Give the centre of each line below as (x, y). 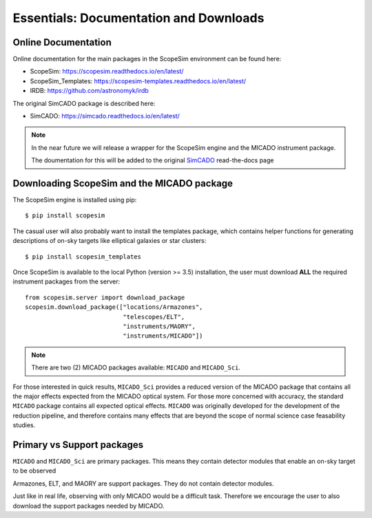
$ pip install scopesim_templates (83, 257)
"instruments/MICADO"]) (163, 336)
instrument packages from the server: (66, 281)
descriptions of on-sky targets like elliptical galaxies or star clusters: (110, 241)
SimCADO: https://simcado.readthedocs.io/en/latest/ (105, 116)
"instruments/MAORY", (159, 326)
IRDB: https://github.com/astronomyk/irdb (90, 91)
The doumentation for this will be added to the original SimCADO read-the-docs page (153, 160)
